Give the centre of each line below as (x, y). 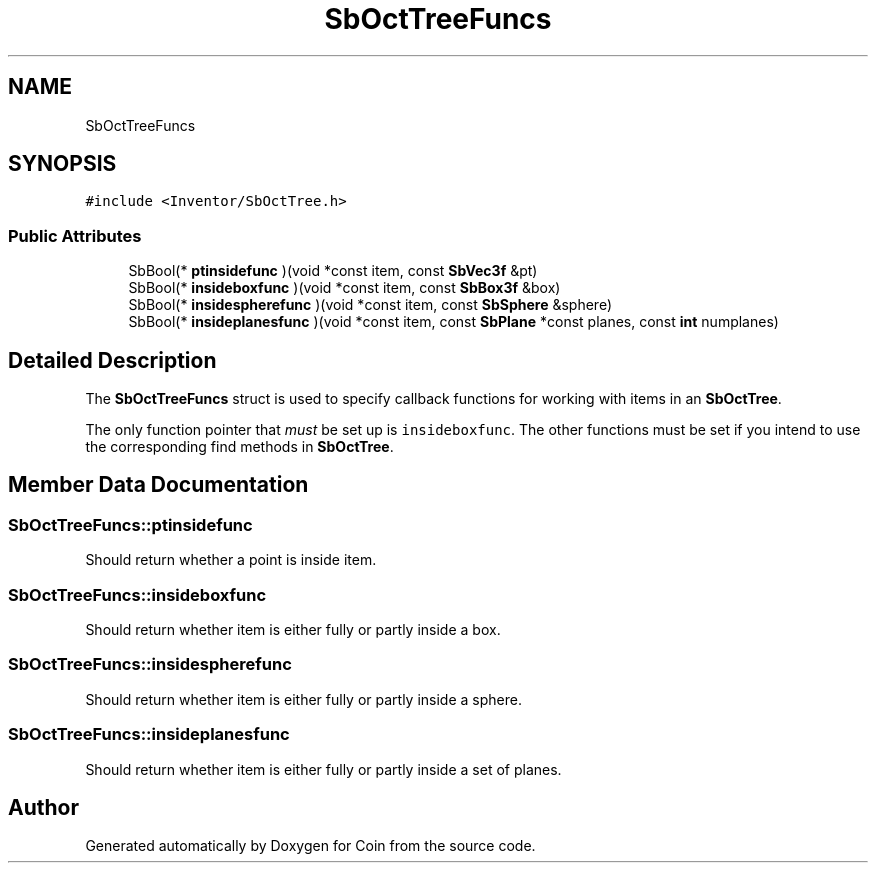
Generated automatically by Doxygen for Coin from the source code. (310, 846)
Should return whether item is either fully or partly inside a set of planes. (323, 769)
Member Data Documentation (158, 485)
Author (43, 807)
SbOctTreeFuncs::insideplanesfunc (149, 734)
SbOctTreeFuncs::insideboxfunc (137, 594)
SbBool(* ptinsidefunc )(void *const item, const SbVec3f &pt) (333, 271)
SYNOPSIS (62, 164)
